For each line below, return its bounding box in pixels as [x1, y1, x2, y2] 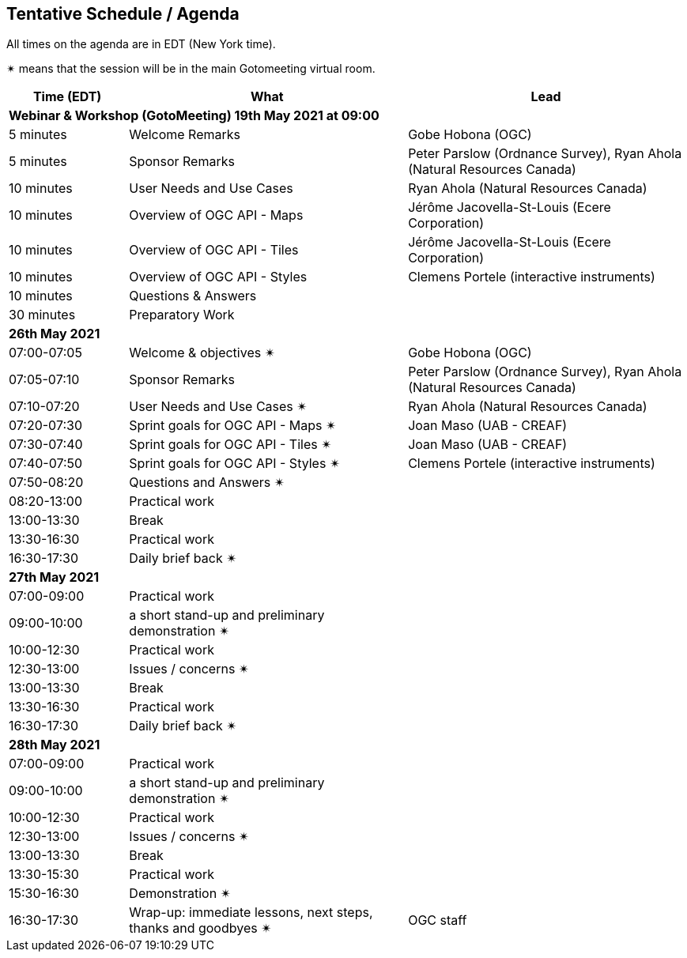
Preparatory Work [129, 307, 235, 323]
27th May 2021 [9, 569, 100, 586]
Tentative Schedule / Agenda [6, 4, 240, 24]
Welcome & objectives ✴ [129, 345, 276, 361]
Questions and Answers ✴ [129, 474, 285, 491]
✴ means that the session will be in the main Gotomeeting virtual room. [6, 62, 376, 76]
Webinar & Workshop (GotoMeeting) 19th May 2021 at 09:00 [9, 107, 379, 124]
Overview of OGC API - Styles [129, 269, 308, 285]
